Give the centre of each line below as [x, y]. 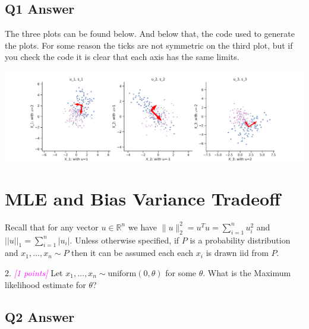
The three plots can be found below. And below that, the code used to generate [150, 34]
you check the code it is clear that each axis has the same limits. [122, 57]
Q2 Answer [40, 316]
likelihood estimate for [45, 284]
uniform [122, 273]
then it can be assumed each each [133, 253]
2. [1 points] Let [34, 272]
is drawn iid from [237, 253]
